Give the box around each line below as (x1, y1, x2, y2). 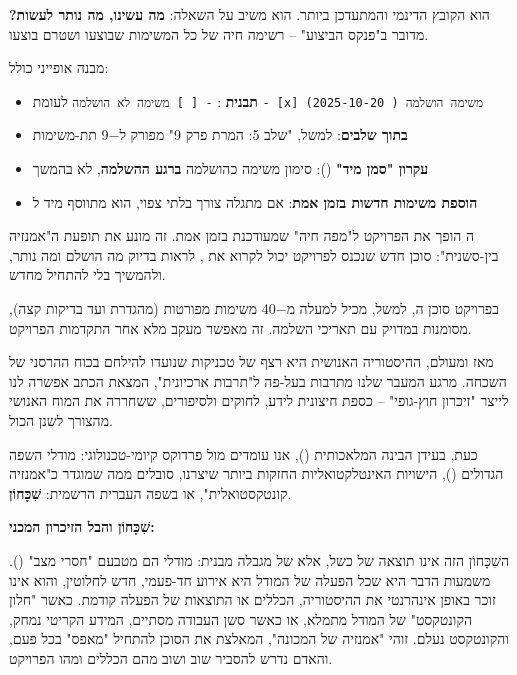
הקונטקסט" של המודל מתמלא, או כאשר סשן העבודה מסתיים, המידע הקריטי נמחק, (9, 608, 472, 629)
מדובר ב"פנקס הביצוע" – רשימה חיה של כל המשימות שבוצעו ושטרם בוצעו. (9, 23, 429, 44)
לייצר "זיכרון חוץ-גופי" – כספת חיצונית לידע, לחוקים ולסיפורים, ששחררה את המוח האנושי (9, 390, 509, 411)
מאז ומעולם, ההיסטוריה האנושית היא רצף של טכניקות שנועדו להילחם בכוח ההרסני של (9, 351, 494, 372)
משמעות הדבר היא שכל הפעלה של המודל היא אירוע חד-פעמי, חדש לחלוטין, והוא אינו (9, 569, 491, 590)
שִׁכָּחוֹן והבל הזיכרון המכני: (9, 516, 155, 537)
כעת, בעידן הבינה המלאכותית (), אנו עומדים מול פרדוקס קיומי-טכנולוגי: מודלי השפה (9, 443, 478, 464)
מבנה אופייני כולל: (9, 57, 109, 78)
